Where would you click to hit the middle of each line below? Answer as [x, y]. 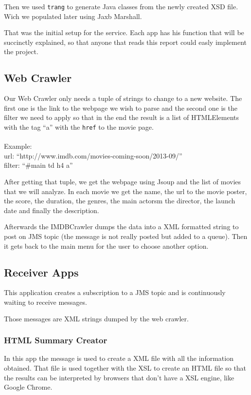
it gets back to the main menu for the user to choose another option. [106, 246]
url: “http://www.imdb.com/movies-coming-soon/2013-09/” [93, 155]
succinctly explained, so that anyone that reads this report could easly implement [125, 42]
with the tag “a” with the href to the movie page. [79, 127]
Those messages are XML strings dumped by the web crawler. [96, 318]
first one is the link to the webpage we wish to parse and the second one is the [121, 108]
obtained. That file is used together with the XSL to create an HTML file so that [125, 368]
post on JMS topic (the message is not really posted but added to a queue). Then [126, 236]
